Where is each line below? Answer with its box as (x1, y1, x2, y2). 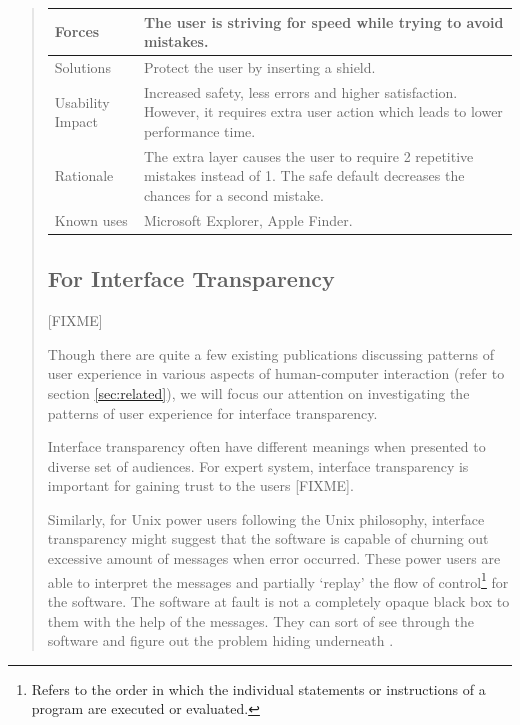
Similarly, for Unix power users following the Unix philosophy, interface (47, 508, 485, 529)
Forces (54, 21, 100, 42)
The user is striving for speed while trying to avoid (143, 11, 504, 32)
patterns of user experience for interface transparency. (47, 402, 378, 423)
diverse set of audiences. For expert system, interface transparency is (47, 455, 469, 476)
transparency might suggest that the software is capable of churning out (47, 528, 489, 549)
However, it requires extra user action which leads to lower (143, 101, 503, 122)
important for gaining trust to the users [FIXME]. (47, 475, 354, 496)
